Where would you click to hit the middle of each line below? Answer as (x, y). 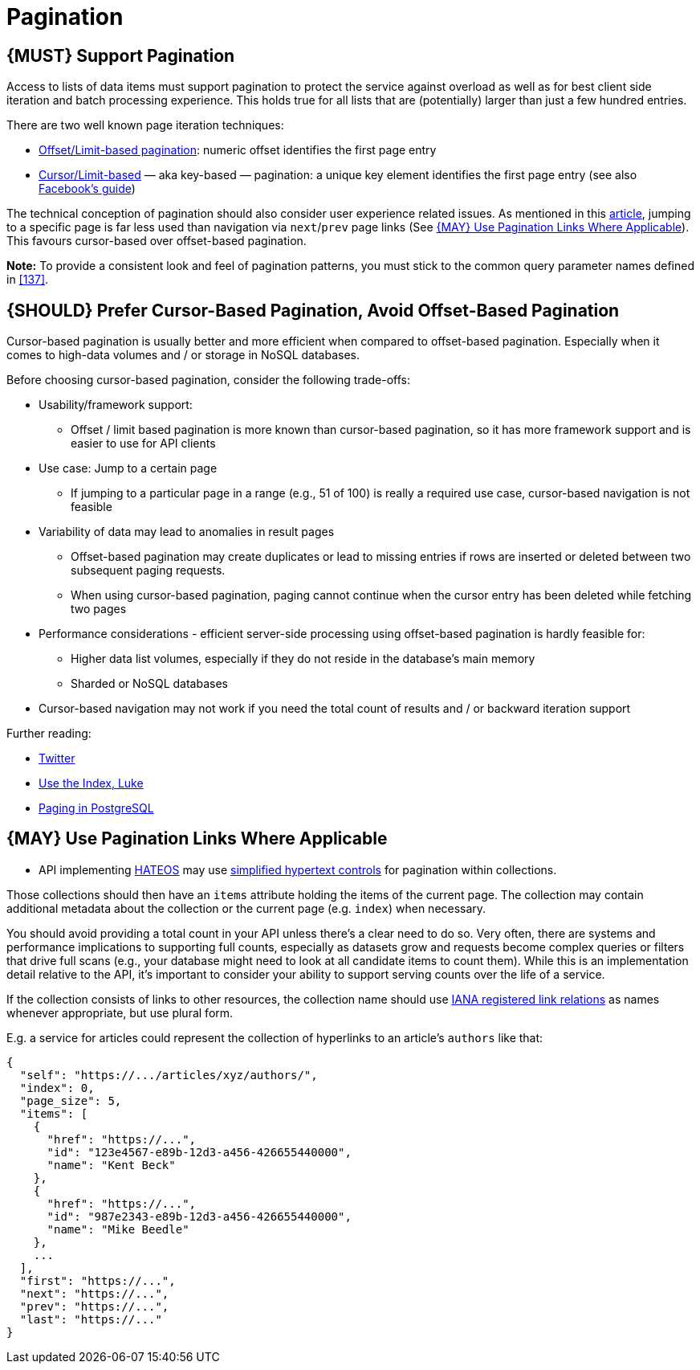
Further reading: (49, 734)
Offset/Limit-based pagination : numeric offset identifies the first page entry (238, 150)
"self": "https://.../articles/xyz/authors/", (169, 1075)
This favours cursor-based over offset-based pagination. (157, 241)
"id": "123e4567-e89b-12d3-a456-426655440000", (199, 1152)
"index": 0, (57, 1088)
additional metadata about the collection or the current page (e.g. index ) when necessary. (246, 908)
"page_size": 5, (71, 1100)
